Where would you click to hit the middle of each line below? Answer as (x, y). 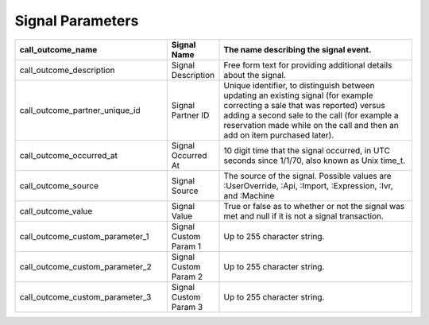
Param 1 (186, 246)
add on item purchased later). (279, 135)
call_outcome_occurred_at (69, 155)
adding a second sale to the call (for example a (311, 115)
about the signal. (255, 75)
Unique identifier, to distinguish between (299, 85)
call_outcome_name (58, 49)
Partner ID (190, 115)
